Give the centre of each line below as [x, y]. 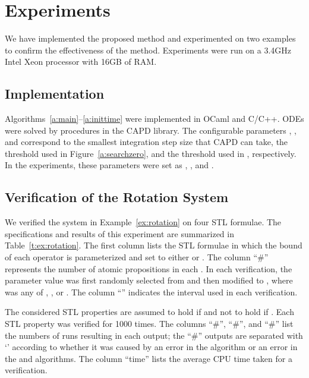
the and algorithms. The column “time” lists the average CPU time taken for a [149, 358]
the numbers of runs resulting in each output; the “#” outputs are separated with [154, 335]
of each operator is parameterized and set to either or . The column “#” [137, 257]
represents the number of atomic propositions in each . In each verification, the [149, 268]
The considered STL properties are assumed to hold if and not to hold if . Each [149, 312]
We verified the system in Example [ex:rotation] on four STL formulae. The [143, 222]
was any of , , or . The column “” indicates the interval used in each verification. [151, 292]
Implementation [55, 94]
